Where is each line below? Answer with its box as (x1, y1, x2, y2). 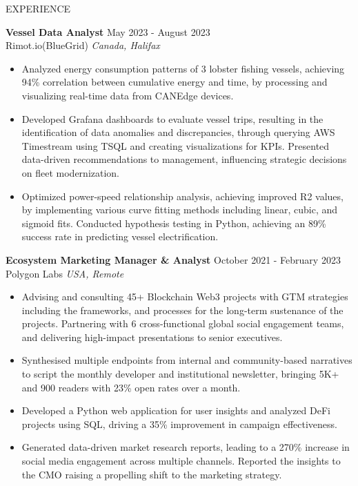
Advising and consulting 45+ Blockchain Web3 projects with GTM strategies (21, 289, 348, 304)
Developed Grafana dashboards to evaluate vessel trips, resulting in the (21, 111, 324, 126)
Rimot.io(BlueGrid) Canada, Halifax (6, 38, 160, 52)
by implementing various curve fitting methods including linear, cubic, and (21, 202, 338, 217)
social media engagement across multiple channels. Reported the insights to (21, 454, 341, 468)
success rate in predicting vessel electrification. (21, 229, 219, 244)
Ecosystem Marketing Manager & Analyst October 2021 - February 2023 (6, 252, 341, 266)
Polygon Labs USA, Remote (6, 266, 124, 280)
